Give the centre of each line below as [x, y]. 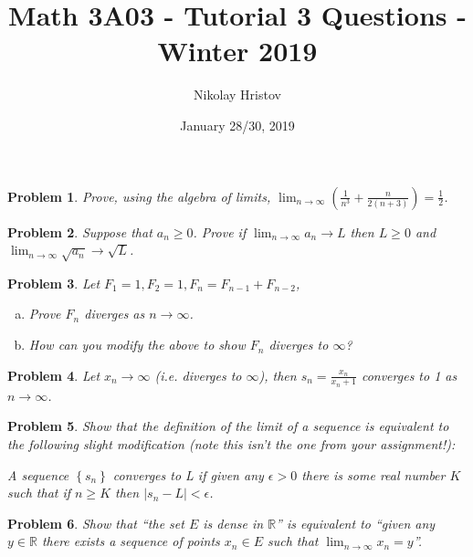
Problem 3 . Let [54, 283]
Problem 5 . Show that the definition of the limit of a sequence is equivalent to [228, 426]
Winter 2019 [237, 51]
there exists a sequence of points [131, 541]
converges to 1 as [409, 375]
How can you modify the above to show [137, 345]
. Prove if [220, 231]
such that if [39, 493]
